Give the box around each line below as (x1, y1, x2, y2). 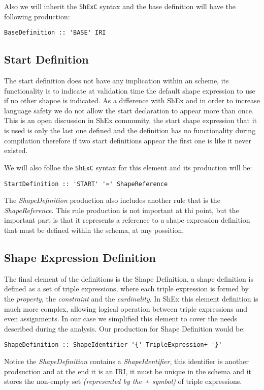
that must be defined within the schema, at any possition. (4, 224, 184, 235)
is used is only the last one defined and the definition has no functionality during (4, 125, 256, 136)
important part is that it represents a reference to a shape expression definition (4, 215, 250, 225)
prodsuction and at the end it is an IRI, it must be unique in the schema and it (4, 366, 252, 376)
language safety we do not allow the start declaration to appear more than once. (4, 105, 254, 115)
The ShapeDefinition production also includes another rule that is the (4, 195, 220, 205)
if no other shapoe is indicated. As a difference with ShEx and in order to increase (4, 95, 260, 106)
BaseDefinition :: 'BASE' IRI (4, 29, 106, 37)
